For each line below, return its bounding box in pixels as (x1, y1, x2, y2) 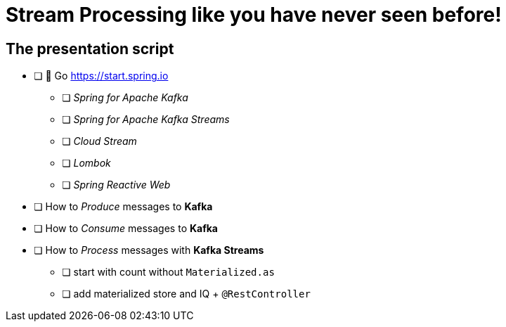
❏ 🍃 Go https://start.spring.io (34, 70, 169, 82)
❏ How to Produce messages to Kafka (34, 200, 213, 213)
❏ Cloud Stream (62, 135, 137, 148)
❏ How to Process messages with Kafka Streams (34, 244, 264, 257)
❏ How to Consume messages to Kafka (34, 222, 218, 235)
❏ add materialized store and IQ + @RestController (62, 288, 311, 300)
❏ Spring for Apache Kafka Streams (62, 113, 230, 126)
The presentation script (6, 39, 174, 58)
